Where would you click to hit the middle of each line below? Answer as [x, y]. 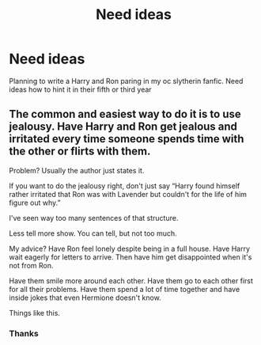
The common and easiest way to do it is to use [125, 114]
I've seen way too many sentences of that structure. [94, 218]
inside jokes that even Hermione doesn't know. [85, 298]
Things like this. [34, 313]
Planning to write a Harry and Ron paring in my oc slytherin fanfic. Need [126, 81]
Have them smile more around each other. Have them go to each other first [131, 281]
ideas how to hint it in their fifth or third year [81, 89]
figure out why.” [35, 203]
